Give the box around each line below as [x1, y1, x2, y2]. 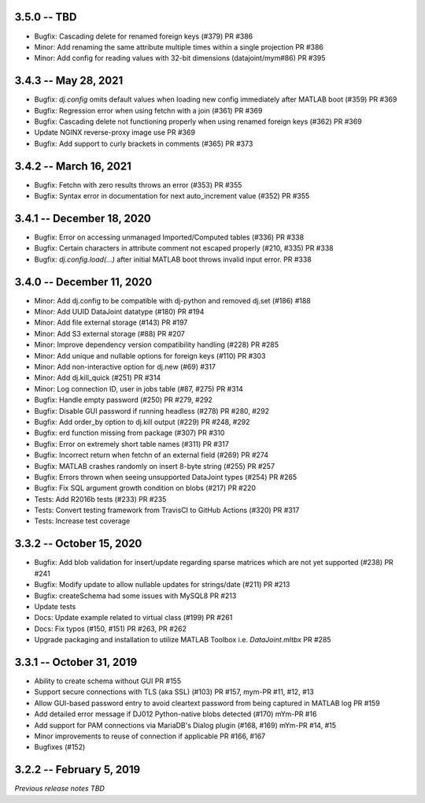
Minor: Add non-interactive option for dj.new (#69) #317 [34, 362, 216, 371]
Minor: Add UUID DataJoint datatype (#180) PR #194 [34, 307, 205, 317]
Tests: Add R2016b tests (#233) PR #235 [34, 494, 167, 504]
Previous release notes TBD [14, 784, 105, 794]
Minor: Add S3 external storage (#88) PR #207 [34, 329, 185, 338]
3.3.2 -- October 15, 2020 [14, 537, 142, 551]
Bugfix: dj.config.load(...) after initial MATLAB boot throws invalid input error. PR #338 [34, 255, 312, 264]
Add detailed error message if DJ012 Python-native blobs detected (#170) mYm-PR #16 [34, 709, 317, 719]
